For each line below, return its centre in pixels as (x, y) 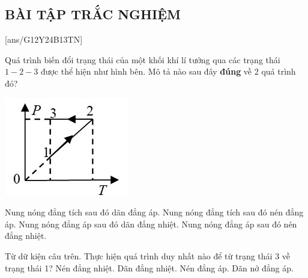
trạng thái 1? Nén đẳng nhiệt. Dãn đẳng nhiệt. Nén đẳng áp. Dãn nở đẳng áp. (149, 267)
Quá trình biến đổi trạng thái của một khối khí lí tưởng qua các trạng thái (143, 59)
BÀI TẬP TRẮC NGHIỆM (93, 14)
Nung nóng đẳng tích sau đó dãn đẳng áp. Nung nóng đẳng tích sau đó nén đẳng (154, 212)
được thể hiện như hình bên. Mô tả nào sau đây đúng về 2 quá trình (168, 71)
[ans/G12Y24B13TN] (44, 39)
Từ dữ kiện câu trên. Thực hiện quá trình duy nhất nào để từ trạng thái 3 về (148, 255)
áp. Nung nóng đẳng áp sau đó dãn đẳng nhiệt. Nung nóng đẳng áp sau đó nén (151, 224)
